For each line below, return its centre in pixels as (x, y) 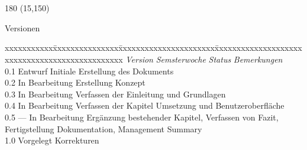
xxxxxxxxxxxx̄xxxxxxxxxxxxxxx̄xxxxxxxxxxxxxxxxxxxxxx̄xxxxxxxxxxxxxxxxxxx (153, 48)
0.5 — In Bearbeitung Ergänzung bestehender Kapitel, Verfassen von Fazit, (142, 117)
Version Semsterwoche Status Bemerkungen (204, 59)
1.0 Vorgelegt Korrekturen (52, 140)
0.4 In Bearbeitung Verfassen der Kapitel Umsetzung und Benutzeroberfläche (145, 105)
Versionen (22, 27)
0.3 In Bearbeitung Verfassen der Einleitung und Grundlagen (115, 94)
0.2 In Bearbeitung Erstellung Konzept (75, 82)
